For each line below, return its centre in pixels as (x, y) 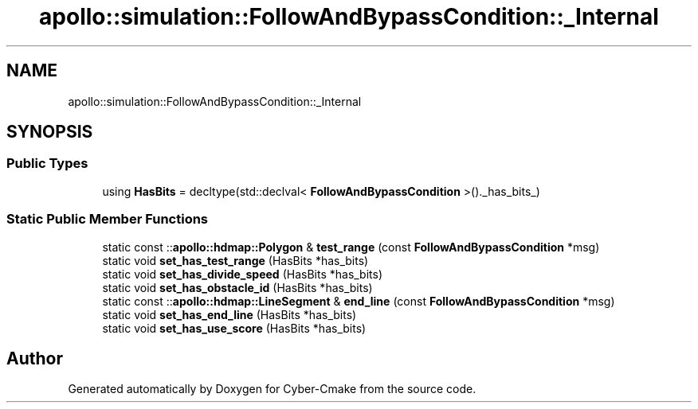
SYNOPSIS (50, 132)
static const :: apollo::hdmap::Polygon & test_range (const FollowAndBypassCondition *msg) (351, 247)
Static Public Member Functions (108, 219)
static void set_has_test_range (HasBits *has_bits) (235, 260)
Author (35, 358)
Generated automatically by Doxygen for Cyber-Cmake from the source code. (272, 389)
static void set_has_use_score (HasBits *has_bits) (234, 328)
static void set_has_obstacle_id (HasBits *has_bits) (237, 287)
